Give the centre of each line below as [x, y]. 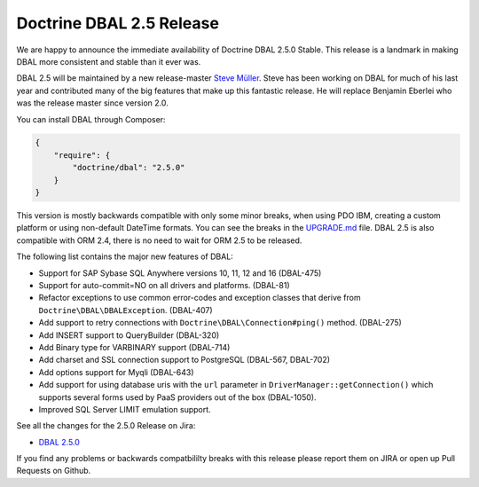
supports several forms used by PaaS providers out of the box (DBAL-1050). [177, 397]
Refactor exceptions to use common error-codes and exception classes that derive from [200, 298]
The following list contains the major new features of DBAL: [125, 256]
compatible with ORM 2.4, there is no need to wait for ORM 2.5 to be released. [159, 240]
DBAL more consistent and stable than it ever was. [109, 61]
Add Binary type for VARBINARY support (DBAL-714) [134, 347]
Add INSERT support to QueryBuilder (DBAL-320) [129, 335]
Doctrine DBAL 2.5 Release [118, 23]
